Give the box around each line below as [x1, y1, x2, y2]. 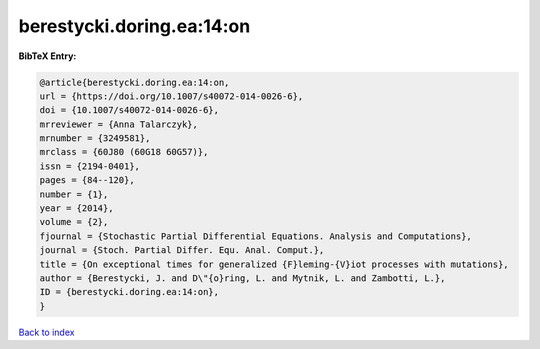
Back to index [18, 326, 75, 338]
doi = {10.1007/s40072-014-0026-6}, [39, 105, 220, 116]
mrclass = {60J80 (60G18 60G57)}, [39, 146, 209, 158]
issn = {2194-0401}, [39, 160, 140, 172]
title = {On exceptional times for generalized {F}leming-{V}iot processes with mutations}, [39, 258, 509, 270]
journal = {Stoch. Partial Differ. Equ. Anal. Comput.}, [39, 245, 325, 256]
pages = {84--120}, [39, 175, 135, 186]
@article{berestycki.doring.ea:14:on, [39, 76, 230, 88]
